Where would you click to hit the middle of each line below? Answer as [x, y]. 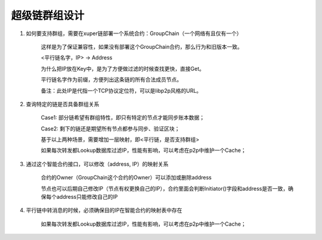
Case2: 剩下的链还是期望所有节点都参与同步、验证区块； [110, 129]
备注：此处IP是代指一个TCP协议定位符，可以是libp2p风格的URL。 [121, 91]
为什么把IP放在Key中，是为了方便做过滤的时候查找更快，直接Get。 [123, 68]
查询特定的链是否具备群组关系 [63, 104]
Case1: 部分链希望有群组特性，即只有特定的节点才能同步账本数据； [123, 118]
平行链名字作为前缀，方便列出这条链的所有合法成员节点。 [111, 80]
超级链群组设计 [48, 15]
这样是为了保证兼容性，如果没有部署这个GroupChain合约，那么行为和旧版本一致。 [142, 46]
